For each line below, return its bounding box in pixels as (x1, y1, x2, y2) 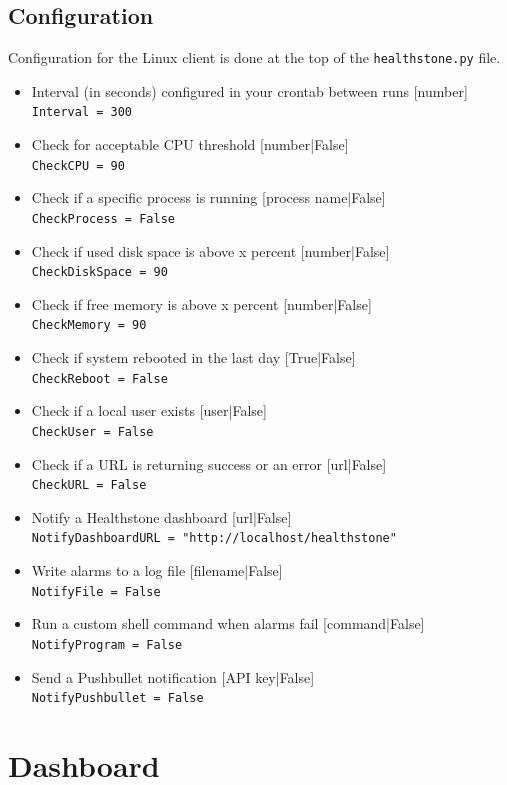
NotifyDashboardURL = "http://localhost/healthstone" (31, 531, 397, 546)
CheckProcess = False (31, 211, 175, 226)
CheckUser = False (31, 424, 154, 439)
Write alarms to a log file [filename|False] (31, 560, 283, 581)
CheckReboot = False (31, 371, 168, 386)
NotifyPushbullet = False (31, 691, 204, 706)
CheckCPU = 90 (31, 158, 125, 173)
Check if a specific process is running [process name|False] (31, 187, 386, 208)
